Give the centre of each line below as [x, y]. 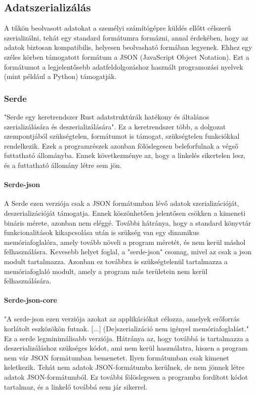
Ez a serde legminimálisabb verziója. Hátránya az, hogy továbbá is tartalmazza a [127, 338]
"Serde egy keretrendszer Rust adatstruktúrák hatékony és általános [107, 116]
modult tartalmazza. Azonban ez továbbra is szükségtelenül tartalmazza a [116, 261]
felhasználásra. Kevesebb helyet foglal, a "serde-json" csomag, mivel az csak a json [128, 252]
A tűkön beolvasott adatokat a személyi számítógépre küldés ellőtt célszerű [118, 28]
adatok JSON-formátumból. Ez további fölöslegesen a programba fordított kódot [126, 377]
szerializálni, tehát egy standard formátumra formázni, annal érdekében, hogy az [126, 37]
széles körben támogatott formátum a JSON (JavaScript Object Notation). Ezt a [127, 57]
